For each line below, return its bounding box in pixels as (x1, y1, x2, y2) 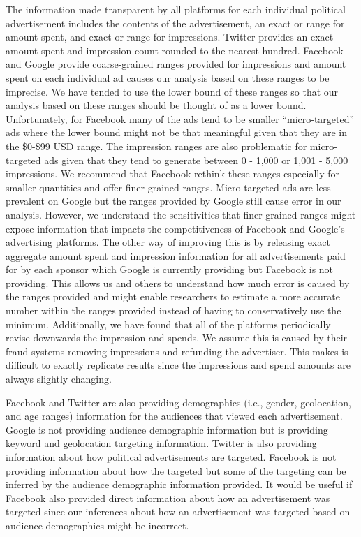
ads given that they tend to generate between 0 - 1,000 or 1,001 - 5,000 (44, 152, 348, 167)
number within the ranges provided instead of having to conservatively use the (6, 303, 341, 318)
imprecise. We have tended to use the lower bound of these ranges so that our (6, 84, 339, 98)
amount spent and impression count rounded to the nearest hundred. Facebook (6, 43, 344, 57)
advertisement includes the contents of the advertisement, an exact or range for (6, 15, 345, 30)
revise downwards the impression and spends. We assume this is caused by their (6, 330, 348, 345)
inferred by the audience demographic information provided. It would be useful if (6, 477, 353, 492)
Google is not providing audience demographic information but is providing (6, 422, 328, 436)
